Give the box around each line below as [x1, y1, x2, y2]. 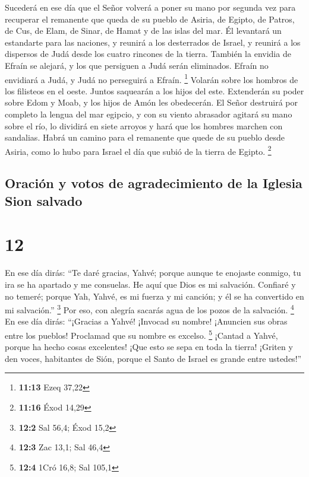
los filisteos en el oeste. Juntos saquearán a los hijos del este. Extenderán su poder [5, 84, 304, 97]
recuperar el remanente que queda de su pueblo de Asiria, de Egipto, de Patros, [5, 12, 295, 25]
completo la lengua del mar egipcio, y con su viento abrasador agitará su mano [5, 108, 292, 120]
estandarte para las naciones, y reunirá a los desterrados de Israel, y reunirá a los [5, 36, 301, 48]
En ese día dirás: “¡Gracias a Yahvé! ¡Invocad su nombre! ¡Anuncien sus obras [5, 315, 288, 327]
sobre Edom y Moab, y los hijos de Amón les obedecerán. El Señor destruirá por [5, 96, 298, 109]
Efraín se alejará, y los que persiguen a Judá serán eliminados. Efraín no [5, 59, 269, 71]
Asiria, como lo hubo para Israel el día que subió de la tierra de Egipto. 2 [5, 143, 272, 157]
